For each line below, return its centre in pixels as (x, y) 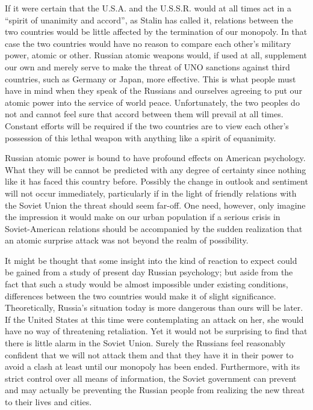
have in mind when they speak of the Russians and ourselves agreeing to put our (153, 90)
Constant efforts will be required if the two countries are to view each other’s (147, 125)
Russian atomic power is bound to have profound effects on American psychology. (155, 158)
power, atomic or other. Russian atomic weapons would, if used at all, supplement (156, 55)
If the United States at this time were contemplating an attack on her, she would (154, 319)
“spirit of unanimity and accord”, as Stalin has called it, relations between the (149, 20)
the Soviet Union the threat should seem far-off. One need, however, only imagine (155, 205)
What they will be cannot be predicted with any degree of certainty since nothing (156, 169)
